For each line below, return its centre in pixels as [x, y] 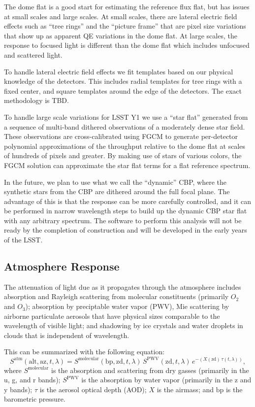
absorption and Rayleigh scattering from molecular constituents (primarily [116, 296]
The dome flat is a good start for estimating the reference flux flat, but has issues [127, 6]
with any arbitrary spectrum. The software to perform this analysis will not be [123, 220]
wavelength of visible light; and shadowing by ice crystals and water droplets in [124, 325]
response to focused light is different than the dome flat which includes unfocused [127, 45]
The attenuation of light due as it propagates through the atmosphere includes [123, 287]
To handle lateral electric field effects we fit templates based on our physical [119, 71]
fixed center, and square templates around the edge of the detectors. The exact [123, 90]
